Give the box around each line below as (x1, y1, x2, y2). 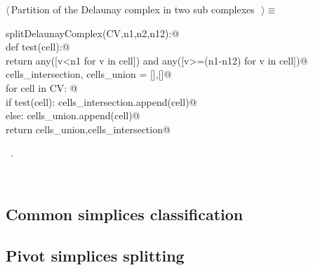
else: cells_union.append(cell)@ (6, 108, 140, 123)
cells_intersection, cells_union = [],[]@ (6, 67, 172, 81)
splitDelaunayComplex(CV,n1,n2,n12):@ (6, 25, 180, 40)
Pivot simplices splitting (6, 244, 185, 266)
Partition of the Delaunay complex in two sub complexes (11, 2, 255, 16)
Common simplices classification (6, 203, 244, 224)
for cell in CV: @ (6, 80, 78, 95)
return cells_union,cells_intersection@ (6, 121, 171, 136)
